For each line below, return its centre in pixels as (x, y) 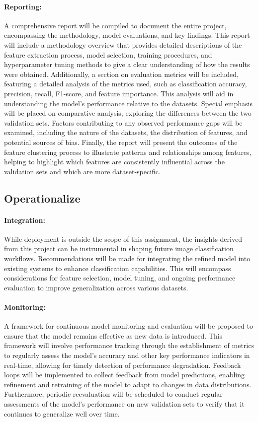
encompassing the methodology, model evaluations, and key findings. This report (127, 35)
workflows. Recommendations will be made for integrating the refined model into (127, 258)
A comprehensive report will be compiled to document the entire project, (115, 25)
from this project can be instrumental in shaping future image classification (119, 248)
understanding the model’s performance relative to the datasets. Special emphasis (128, 103)
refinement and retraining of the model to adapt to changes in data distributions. (128, 384)
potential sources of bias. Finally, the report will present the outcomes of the (121, 142)
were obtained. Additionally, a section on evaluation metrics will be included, (121, 74)
